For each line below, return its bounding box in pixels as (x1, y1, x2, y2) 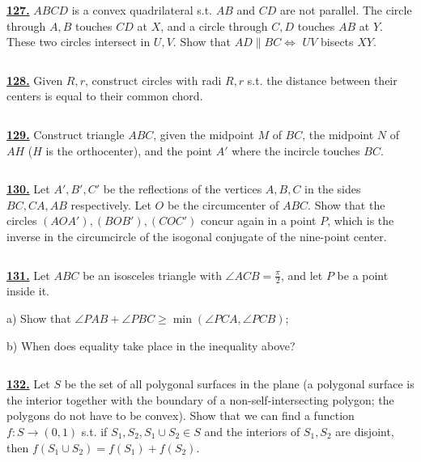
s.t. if (81, 422, 108, 439)
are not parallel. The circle (279, 2, 412, 18)
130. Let (6, 180, 50, 197)
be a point (337, 266, 389, 283)
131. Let (6, 266, 50, 283)
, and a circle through (160, 17, 268, 34)
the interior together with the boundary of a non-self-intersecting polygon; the (6, 391, 394, 408)
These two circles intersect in (6, 33, 151, 50)
